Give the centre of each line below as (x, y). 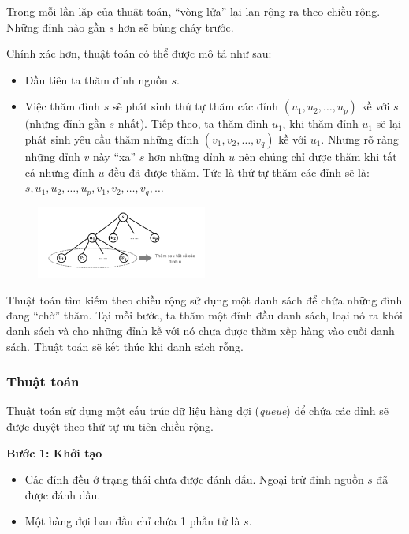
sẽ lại (389, 123)
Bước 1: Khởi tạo (54, 452)
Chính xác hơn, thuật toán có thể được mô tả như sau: (139, 53)
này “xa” (114, 156)
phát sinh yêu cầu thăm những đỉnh (112, 138)
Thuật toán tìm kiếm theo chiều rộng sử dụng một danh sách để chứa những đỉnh (204, 299)
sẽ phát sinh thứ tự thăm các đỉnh (195, 106)
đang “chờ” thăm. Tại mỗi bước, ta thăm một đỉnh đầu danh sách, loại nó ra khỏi (204, 315)
